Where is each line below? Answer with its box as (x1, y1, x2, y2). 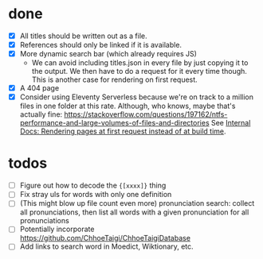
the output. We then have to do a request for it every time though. (31, 67, 247, 76)
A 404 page (19, 83, 60, 93)
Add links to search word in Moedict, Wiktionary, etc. (19, 242, 194, 251)
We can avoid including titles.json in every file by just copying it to (31, 58, 249, 68)
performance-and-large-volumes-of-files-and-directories (19, 118, 210, 128)
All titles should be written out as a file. (19, 31, 147, 41)
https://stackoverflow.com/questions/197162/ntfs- (64, 110, 228, 119)
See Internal (210, 118, 251, 128)
